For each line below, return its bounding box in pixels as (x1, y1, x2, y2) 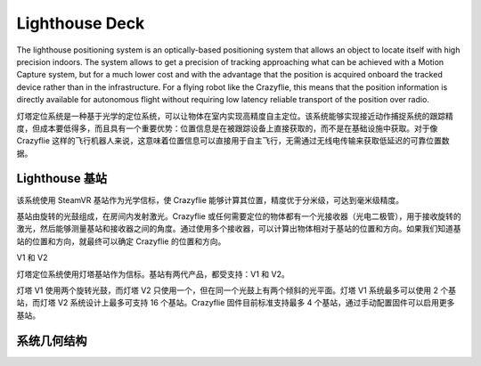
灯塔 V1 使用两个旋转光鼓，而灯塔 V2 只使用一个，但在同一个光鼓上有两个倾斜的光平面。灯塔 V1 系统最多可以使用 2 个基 (16, 285, 456, 296)
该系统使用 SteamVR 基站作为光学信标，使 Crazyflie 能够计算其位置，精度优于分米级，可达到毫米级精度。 (16, 194, 404, 205)
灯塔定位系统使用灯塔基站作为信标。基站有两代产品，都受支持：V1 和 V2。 (16, 268, 289, 280)
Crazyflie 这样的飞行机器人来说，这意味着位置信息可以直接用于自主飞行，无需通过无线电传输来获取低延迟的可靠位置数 (16, 135, 450, 146)
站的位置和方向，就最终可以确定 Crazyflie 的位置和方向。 (16, 236, 226, 247)
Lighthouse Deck (16, 13, 145, 33)
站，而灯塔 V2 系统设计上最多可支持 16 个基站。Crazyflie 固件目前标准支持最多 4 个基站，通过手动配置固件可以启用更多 (16, 297, 455, 308)
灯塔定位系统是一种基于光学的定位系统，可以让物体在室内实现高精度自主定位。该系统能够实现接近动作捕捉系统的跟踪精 (16, 110, 453, 121)
